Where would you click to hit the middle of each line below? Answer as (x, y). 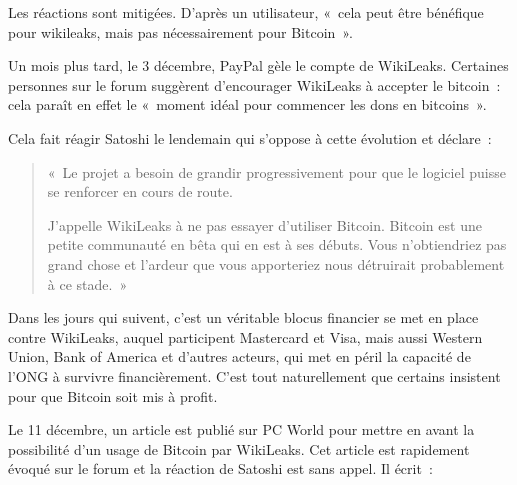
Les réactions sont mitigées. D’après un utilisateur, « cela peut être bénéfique (246, 12)
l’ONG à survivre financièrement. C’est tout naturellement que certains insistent (254, 375)
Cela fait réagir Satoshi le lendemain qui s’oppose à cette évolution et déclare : (250, 137)
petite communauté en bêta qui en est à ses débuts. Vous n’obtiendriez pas (277, 244)
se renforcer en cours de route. (140, 191)
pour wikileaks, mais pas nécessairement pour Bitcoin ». (180, 31)
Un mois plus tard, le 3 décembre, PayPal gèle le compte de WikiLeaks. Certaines (258, 65)
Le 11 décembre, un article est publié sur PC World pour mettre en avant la (241, 429)
